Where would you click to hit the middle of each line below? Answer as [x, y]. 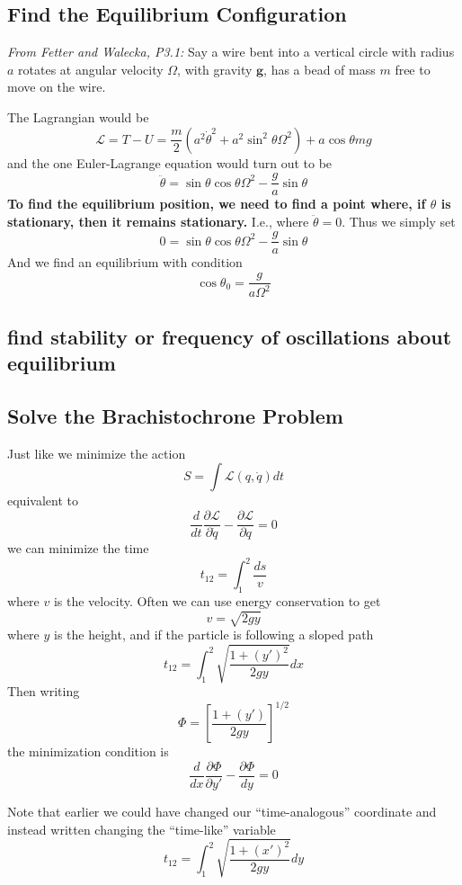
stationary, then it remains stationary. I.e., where [158, 221]
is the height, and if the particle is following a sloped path [214, 635]
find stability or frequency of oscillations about [230, 336]
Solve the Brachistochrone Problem [175, 416]
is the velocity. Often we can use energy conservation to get [217, 601]
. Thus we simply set [399, 221]
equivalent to [43, 501]
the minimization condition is [88, 751]
